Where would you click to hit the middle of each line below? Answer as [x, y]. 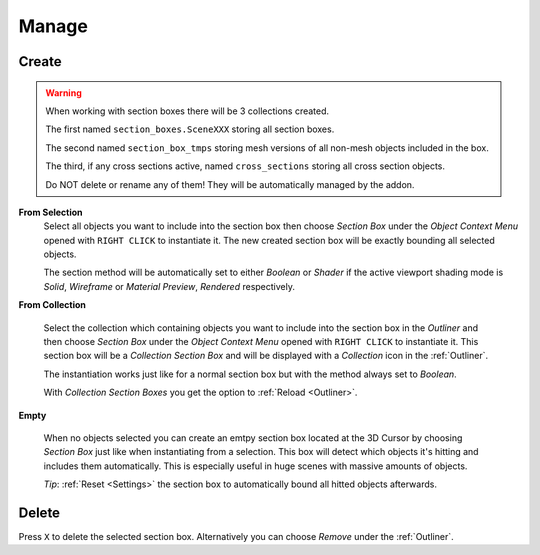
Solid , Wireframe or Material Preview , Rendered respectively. [169, 286]
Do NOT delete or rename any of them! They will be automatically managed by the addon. [230, 184]
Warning [63, 92]
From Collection [52, 305]
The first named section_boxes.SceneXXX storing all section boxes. [190, 129]
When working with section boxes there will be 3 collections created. [187, 111]
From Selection [51, 212]
